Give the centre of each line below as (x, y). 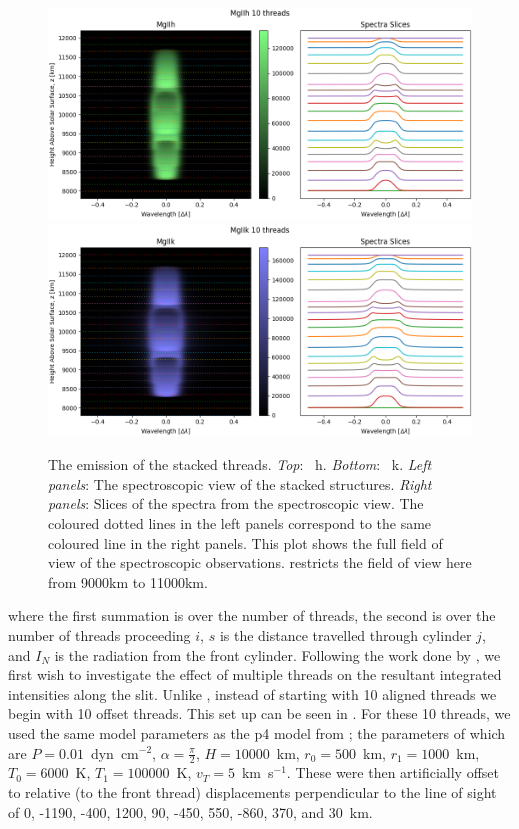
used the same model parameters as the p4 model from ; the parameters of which (257, 732)
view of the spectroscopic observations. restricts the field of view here (260, 562)
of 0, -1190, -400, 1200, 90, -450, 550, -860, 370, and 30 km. (190, 811)
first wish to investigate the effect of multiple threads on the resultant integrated (255, 674)
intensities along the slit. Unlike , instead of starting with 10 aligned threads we (252, 693)
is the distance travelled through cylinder (345, 634)
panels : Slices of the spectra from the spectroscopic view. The (236, 503)
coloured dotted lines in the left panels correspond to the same (240, 522)
